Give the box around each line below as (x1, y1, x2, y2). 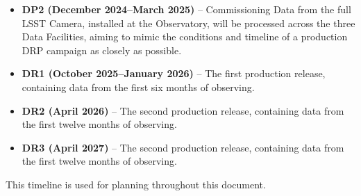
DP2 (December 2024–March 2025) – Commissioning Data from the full (22, 2, 351, 16)
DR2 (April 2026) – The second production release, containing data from (22, 103, 344, 117)
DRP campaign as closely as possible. (22, 42, 182, 57)
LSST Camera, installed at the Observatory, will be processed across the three (22, 15, 355, 30)
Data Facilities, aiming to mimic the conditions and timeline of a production (22, 29, 348, 44)
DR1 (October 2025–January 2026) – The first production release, (22, 66, 326, 81)
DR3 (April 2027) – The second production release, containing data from (22, 140, 344, 154)
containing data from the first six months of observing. (22, 79, 255, 94)
